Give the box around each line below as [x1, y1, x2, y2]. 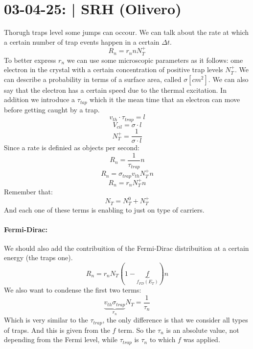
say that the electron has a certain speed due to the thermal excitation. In [4, 84, 227, 95]
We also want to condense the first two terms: [4, 284, 141, 295]
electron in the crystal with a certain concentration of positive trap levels [4, 64, 223, 75]
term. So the [118, 324, 156, 335]
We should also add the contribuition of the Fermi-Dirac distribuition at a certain [4, 242, 249, 253]
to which [149, 334, 176, 345]
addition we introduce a [4, 94, 75, 105]
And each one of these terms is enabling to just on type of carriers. [4, 205, 205, 215]
